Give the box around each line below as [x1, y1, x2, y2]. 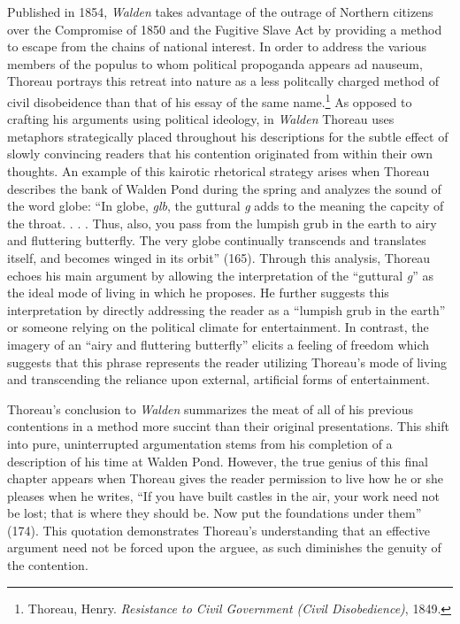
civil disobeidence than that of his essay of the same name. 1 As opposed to [7, 89, 412, 111]
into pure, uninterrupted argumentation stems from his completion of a [7, 434, 393, 452]
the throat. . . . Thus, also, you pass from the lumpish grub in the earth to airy [7, 213, 437, 232]
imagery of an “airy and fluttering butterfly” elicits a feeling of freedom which [7, 335, 430, 353]
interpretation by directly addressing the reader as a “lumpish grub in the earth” [7, 300, 446, 319]
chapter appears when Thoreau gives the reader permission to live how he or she [7, 469, 443, 488]
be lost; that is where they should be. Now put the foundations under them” [7, 504, 422, 522]
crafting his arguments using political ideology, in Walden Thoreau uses [7, 110, 395, 128]
